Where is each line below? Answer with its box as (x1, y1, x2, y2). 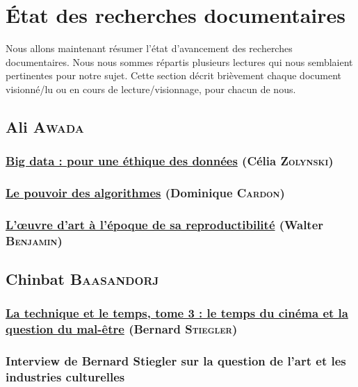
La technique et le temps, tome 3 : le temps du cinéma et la (6, 304, 348, 322)
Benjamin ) (6, 231, 63, 249)
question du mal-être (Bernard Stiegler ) (6, 320, 238, 338)
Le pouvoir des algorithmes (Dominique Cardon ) (6, 184, 285, 201)
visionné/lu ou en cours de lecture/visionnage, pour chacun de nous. (6, 81, 296, 96)
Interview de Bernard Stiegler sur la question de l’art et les (6, 352, 346, 370)
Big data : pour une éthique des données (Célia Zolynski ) (6, 152, 334, 170)
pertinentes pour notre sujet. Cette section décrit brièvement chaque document (6, 68, 342, 83)
